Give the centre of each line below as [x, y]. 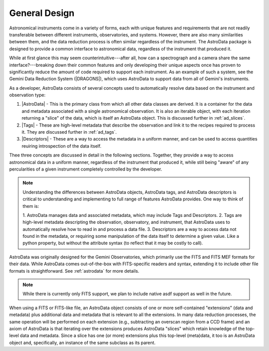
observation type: [27, 95]
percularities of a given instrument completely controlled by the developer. [86, 169]
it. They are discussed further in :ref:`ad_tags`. [69, 132]
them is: [31, 206]
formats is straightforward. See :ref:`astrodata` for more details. [74, 271]
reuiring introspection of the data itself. [62, 146]
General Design [42, 13]
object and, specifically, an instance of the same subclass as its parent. [82, 343]
